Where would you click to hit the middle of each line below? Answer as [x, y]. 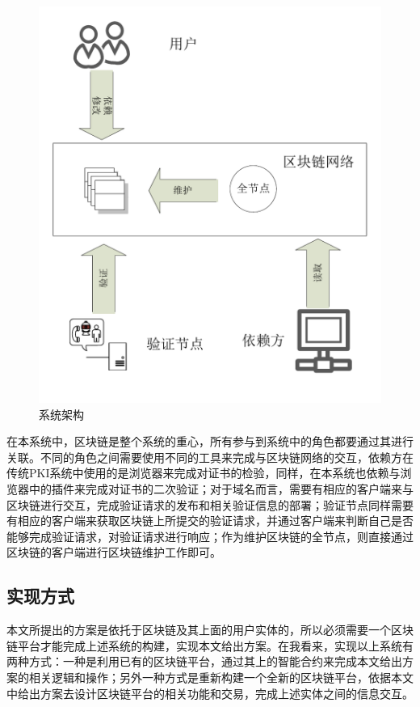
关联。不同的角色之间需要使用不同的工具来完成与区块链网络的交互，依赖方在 [210, 457]
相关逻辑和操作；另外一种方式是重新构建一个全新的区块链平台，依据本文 [221, 677]
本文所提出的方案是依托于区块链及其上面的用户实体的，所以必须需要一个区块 [210, 630]
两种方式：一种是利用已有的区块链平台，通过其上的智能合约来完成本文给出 [204, 661]
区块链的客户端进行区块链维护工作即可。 [114, 552]
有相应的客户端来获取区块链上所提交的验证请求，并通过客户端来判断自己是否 [210, 521]
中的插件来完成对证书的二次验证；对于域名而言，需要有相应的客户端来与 [221, 489]
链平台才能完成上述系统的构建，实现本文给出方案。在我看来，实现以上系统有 [210, 645]
